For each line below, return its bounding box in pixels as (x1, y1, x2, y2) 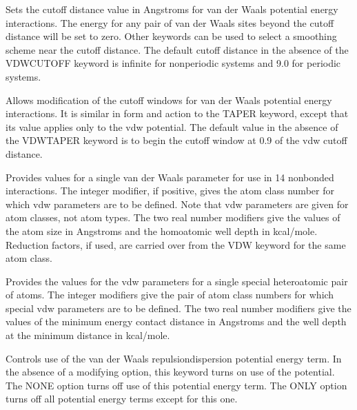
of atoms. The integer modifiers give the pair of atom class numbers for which (6, 287, 334, 302)
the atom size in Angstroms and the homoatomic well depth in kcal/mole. (6, 223, 318, 238)
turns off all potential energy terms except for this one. (6, 391, 238, 406)
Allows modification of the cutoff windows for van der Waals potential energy (6, 92, 332, 107)
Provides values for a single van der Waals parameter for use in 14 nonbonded (6, 170, 334, 184)
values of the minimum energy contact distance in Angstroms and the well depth (6, 314, 347, 329)
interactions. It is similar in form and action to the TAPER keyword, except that (6, 106, 349, 121)
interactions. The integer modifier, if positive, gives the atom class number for (6, 183, 334, 198)
